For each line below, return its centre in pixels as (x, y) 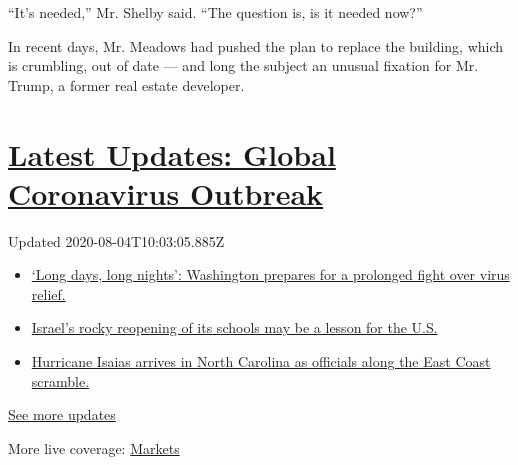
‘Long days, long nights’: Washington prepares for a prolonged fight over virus (270, 274)
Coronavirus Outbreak (166, 192)
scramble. (60, 380)
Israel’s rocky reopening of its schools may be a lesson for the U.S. (234, 327)
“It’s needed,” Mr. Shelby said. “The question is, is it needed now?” (215, 12)
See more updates (62, 414)
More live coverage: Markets (94, 447)
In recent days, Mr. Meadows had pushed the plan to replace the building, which (256, 45)
